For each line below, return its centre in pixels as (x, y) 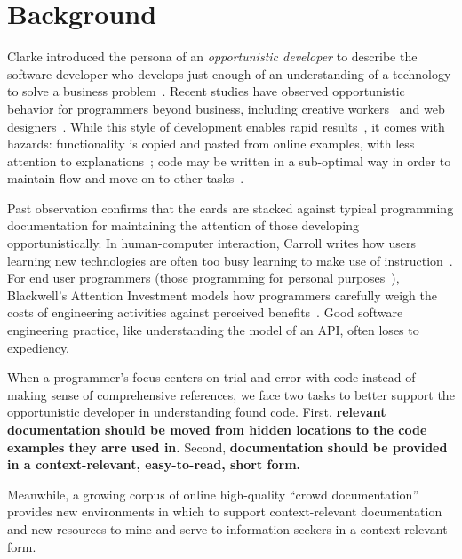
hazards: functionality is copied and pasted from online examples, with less (211, 144)
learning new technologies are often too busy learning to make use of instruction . (230, 260)
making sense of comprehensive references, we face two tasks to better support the (231, 394)
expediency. (39, 347)
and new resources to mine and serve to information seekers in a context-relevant (227, 528)
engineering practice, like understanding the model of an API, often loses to (213, 330)
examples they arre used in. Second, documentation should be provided (227, 447)
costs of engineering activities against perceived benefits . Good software (205, 312)
